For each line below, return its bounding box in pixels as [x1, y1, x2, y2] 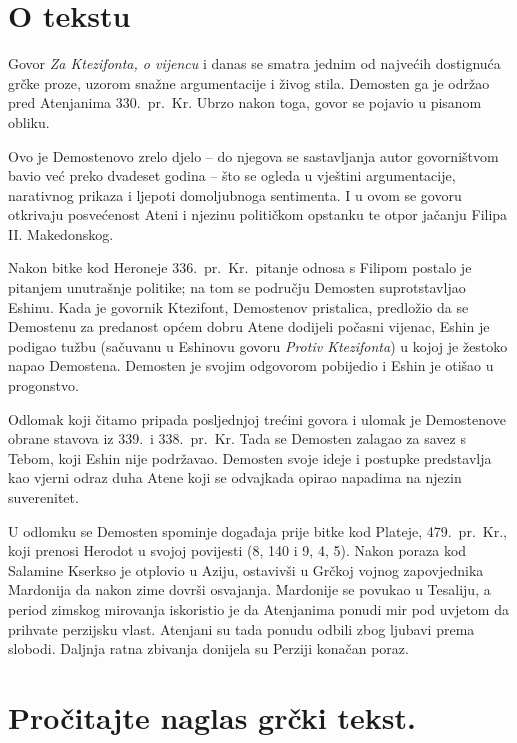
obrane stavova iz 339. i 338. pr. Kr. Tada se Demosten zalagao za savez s [8, 428, 466, 449]
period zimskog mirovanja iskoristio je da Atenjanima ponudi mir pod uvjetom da [8, 598, 509, 619]
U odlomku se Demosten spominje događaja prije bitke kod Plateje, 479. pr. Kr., [8, 520, 507, 541]
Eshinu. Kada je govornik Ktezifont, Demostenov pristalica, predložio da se [8, 296, 469, 317]
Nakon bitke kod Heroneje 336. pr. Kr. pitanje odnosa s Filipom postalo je [8, 257, 472, 278]
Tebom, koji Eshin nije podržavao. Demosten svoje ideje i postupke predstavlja [8, 447, 492, 468]
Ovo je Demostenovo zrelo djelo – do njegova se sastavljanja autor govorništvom [8, 145, 499, 166]
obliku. [8, 111, 50, 132]
